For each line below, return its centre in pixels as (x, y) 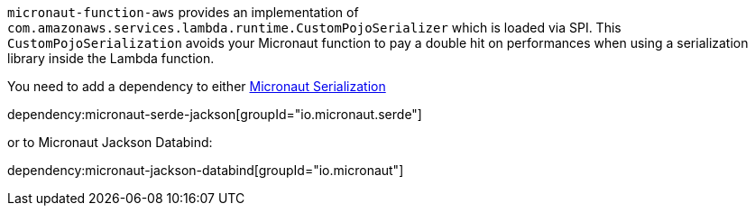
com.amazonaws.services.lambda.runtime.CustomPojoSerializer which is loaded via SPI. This (314, 28)
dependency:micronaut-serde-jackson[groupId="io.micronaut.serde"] (215, 114)
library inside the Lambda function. (111, 58)
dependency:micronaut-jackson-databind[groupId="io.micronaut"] (206, 170)
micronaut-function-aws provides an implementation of (183, 12)
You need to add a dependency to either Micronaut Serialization (197, 86)
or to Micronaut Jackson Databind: (110, 142)
